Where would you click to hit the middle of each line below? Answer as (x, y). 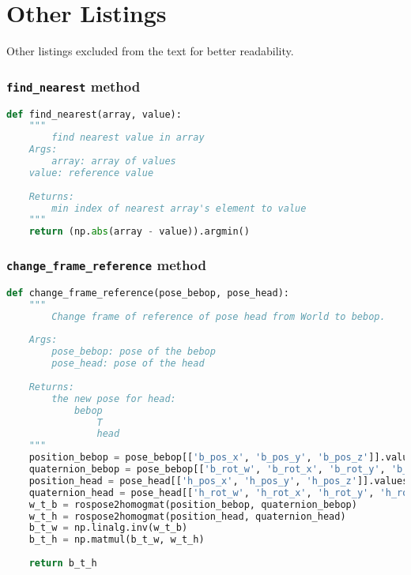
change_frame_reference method (106, 265)
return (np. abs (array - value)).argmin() (139, 232)
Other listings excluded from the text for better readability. (150, 51)
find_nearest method (74, 86)
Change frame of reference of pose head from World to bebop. (219, 316)
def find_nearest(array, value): (94, 114)
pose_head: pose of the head (128, 364)
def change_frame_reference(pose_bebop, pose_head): (148, 293)
